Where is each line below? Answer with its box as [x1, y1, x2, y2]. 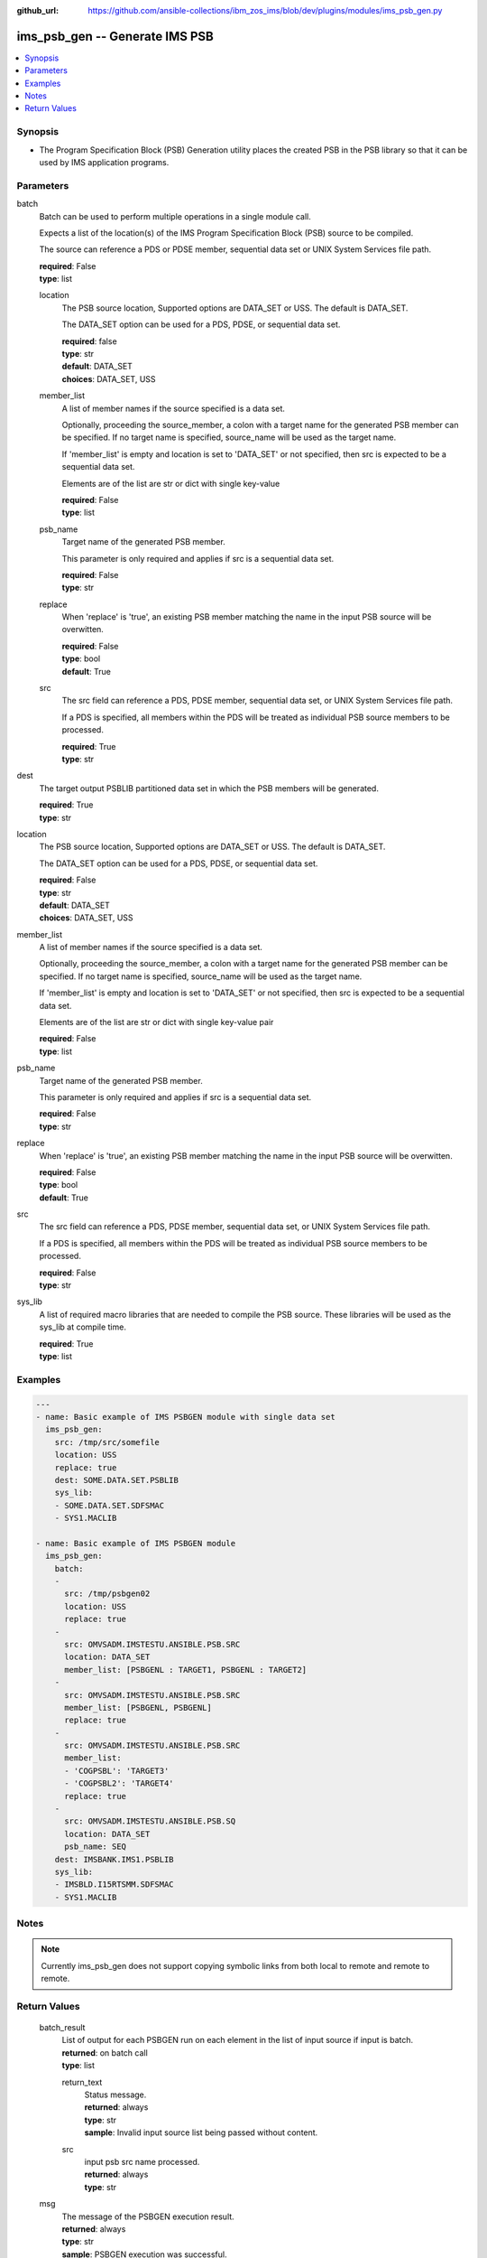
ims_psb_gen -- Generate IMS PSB [16, 28, 214, 44]
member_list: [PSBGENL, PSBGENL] [64, 1703, 212, 1712]
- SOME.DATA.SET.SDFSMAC [54, 1500, 165, 1510]
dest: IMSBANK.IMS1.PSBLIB [54, 1854, 175, 1864]
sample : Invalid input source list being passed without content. [84, 2127, 318, 2138]
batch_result [39, 2022, 86, 2033]
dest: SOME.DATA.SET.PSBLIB [54, 1475, 179, 1485]
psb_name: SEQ [64, 1842, 126, 1852]
